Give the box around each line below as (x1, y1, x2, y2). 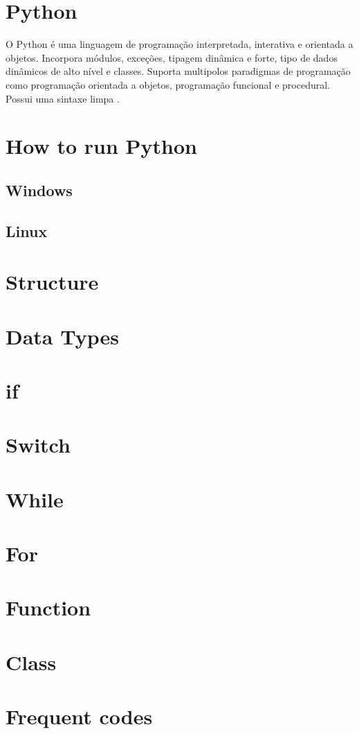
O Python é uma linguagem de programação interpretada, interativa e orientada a (6, 37, 353, 51)
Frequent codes (6, 702, 153, 731)
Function (6, 593, 91, 622)
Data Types (6, 322, 119, 350)
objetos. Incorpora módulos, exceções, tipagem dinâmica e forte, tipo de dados (6, 50, 338, 64)
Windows (6, 179, 73, 200)
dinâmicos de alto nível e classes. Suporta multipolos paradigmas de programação (6, 64, 351, 78)
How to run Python (6, 132, 197, 160)
